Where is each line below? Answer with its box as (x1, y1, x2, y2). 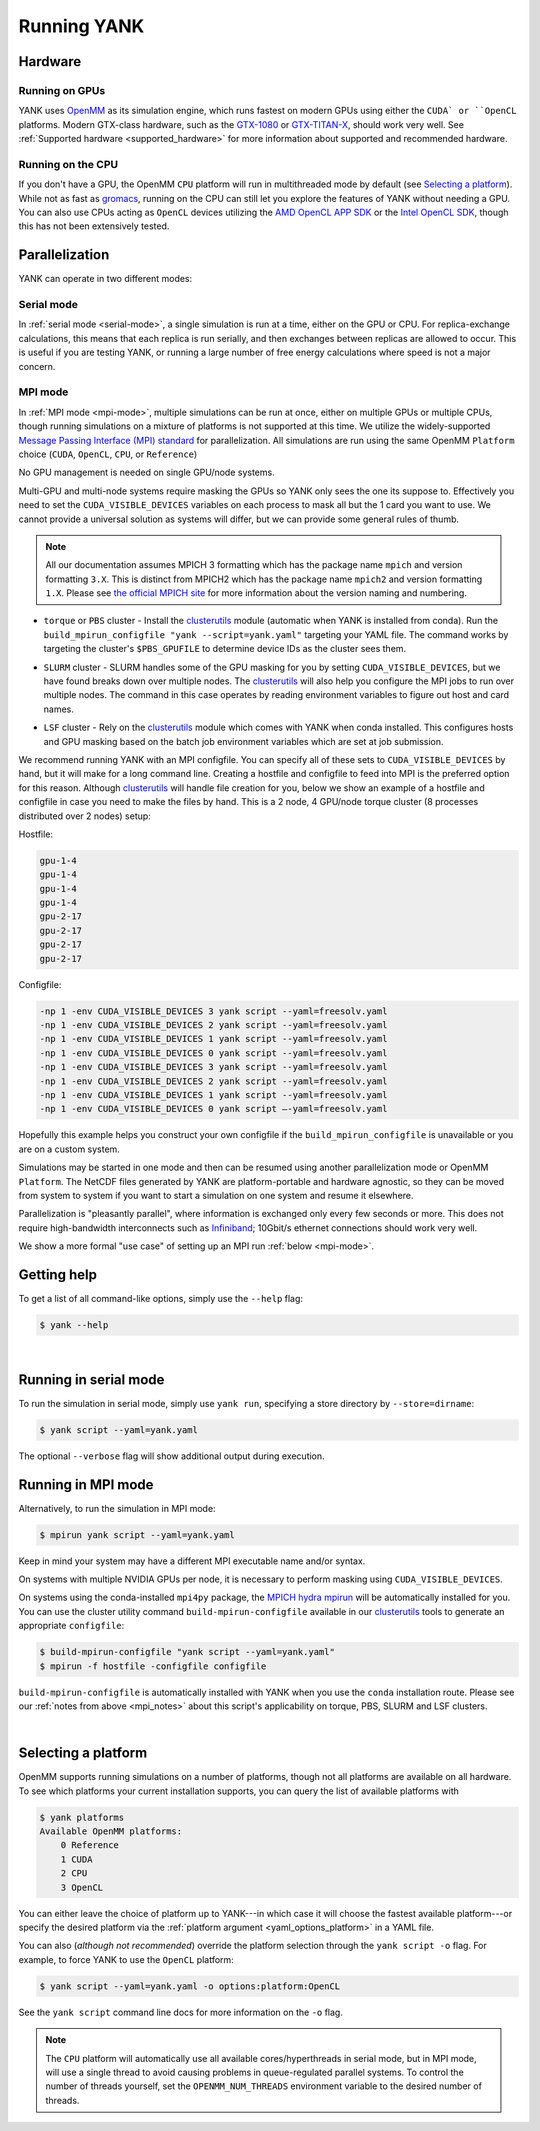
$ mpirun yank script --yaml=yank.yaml (39, 1529, 235, 1540)
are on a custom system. (18, 1143, 120, 1155)
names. (43, 703, 74, 715)
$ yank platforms (39, 1811, 125, 1823)
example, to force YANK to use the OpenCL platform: (18, 1953, 234, 1965)
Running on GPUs (18, 83, 106, 97)
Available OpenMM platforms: (39, 1826, 183, 1837)
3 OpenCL (60, 1881, 104, 1893)
